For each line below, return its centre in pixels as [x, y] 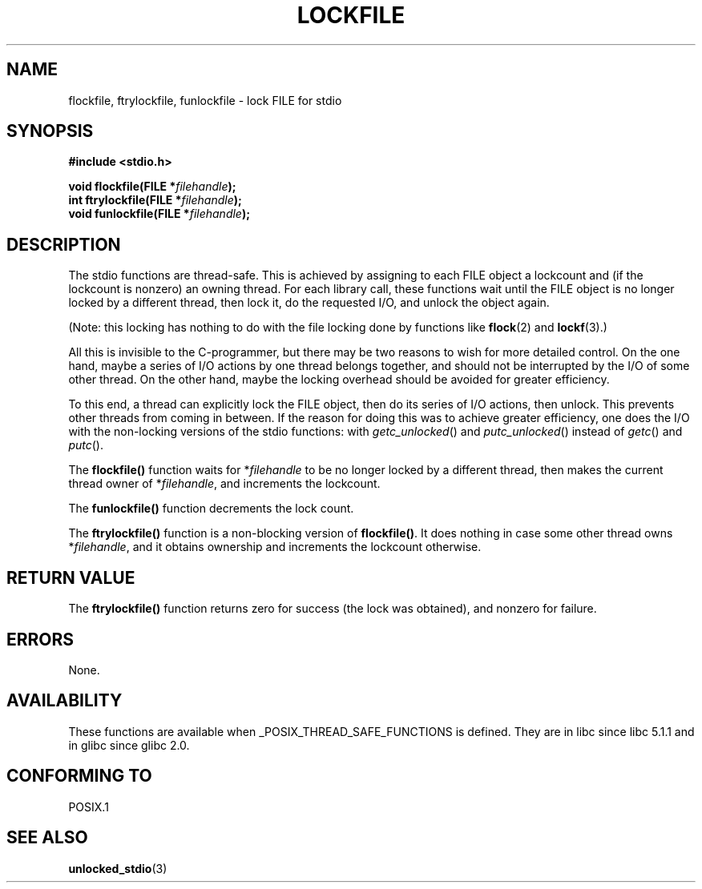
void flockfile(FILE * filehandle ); [152, 187]
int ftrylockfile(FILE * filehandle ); [155, 200]
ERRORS [40, 639]
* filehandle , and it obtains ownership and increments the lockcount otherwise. [275, 547]
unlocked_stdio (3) [118, 868]
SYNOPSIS [50, 131]
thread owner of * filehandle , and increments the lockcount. [224, 484]
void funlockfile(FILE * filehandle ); [159, 214]
